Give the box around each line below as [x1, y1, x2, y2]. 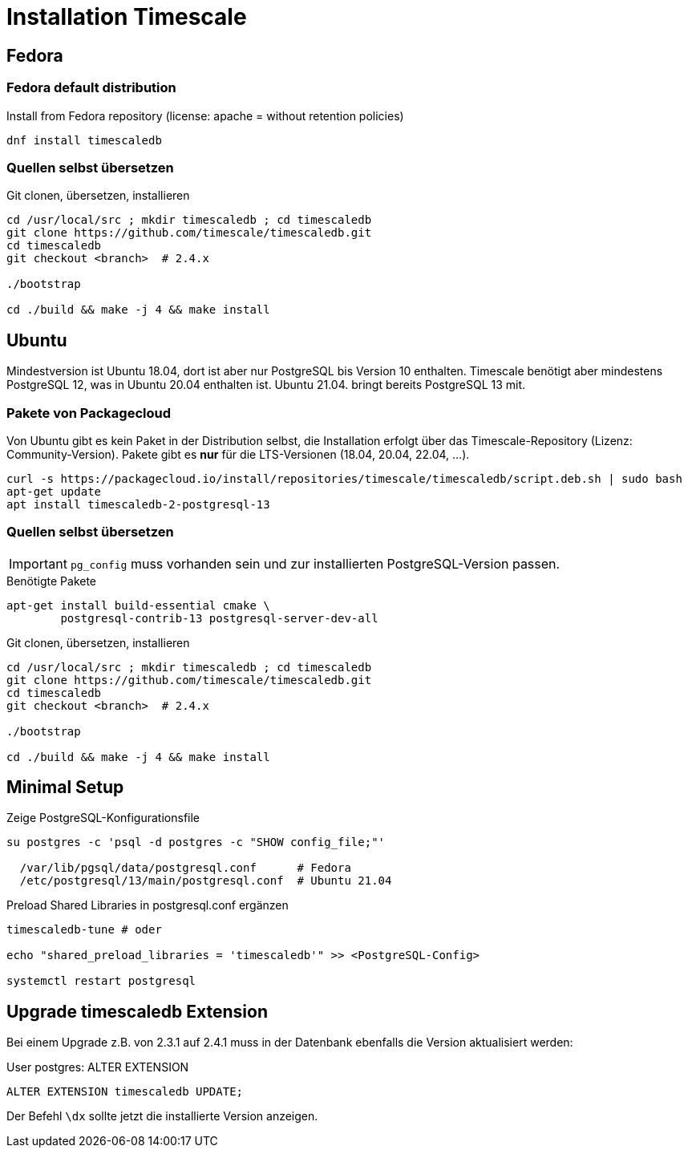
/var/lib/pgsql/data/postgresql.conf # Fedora [19, 861, 351, 875]
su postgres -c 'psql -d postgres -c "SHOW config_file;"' [6, 836, 386, 849]
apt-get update [6, 484, 102, 498]
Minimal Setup [6, 777, 124, 798]
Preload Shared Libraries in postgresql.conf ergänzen [6, 898, 289, 913]
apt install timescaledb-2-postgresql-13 [6, 497, 270, 511]
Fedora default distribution [6, 79, 176, 96]
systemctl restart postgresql [6, 974, 196, 988]
